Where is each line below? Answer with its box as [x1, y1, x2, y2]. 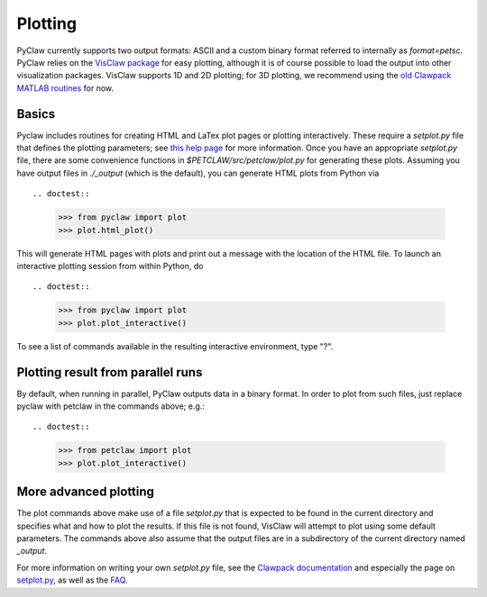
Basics [16, 106, 56, 122]
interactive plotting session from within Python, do [16, 260, 204, 271]
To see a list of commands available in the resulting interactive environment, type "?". [16, 340, 334, 351]
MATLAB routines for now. [16, 82, 115, 94]
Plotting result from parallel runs [16, 365, 203, 380]
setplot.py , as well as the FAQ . [16, 574, 128, 585]
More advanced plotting [16, 484, 155, 500]
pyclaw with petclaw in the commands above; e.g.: [16, 401, 205, 412]
